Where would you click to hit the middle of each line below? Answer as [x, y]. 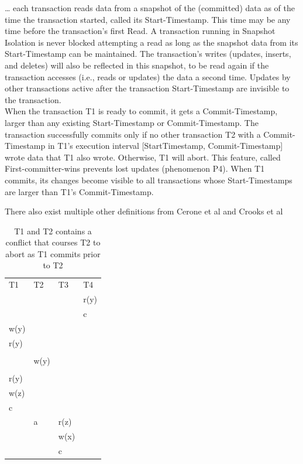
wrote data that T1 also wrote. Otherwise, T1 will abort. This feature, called [143, 157]
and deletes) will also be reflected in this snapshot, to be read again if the [137, 65]
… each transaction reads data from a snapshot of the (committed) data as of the [150, 8]
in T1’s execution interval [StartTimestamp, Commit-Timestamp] [165, 146]
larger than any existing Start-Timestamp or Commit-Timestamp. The [132, 122]
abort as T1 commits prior [53, 253]
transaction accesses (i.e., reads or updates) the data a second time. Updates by [148, 76]
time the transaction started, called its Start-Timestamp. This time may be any [148, 19]
